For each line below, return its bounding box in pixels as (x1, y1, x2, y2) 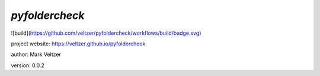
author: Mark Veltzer (11, 51, 62, 58)
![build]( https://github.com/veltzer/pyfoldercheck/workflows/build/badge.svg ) (11, 29, 201, 37)
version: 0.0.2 (11, 62, 44, 69)
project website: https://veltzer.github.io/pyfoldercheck (11, 40, 146, 47)
